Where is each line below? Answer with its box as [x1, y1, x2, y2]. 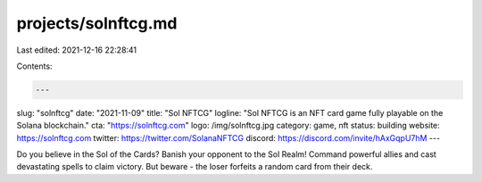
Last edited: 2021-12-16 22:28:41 [16, 45, 137, 55]
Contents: [16, 61, 53, 71]
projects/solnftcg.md [16, 13, 178, 33]
